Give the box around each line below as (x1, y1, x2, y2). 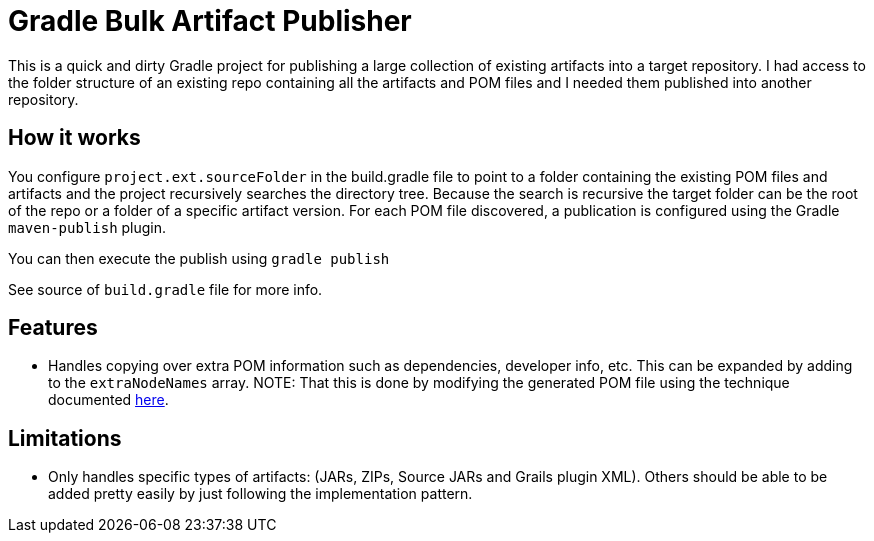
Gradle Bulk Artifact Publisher (8, 4, 412, 38)
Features (8, 315, 98, 341)
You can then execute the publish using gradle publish (8, 249, 390, 267)
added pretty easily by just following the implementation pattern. (48, 485, 473, 503)
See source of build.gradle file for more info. (8, 280, 323, 298)
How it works (8, 125, 141, 151)
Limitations (8, 425, 122, 451)
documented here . (48, 391, 169, 409)
